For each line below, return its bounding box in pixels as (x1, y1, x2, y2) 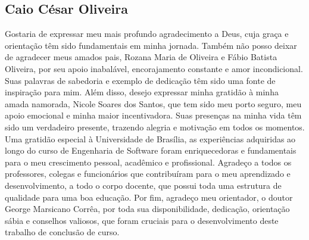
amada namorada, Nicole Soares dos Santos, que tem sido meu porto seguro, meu (5, 97, 302, 110)
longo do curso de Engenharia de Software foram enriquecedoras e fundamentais (5, 144, 296, 157)
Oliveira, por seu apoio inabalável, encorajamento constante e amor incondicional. (5, 62, 303, 74)
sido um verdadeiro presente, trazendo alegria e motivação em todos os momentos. (5, 120, 305, 133)
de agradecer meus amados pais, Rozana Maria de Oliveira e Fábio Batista (5, 51, 277, 63)
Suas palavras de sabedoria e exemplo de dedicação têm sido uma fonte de (5, 74, 276, 86)
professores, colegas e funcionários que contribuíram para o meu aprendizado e (5, 167, 291, 180)
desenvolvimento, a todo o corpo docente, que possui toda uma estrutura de (5, 179, 282, 191)
